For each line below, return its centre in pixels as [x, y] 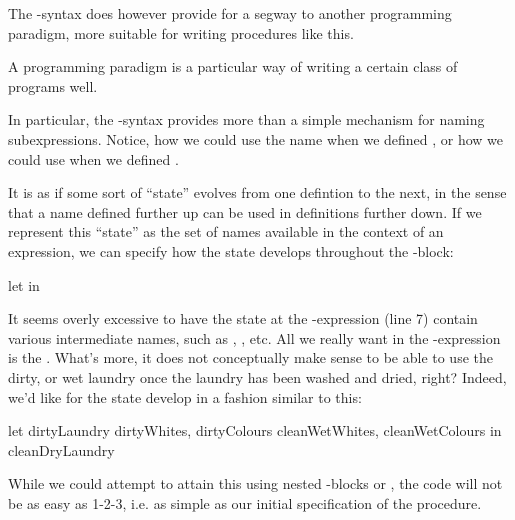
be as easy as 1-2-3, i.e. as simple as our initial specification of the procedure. [245, 502]
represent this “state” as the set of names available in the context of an [226, 231]
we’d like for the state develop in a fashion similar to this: [185, 396]
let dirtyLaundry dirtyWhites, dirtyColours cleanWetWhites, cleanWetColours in [255, 430]
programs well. [53, 85]
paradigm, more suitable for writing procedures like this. [181, 32]
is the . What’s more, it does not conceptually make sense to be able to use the [250, 357]
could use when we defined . [93, 158]
